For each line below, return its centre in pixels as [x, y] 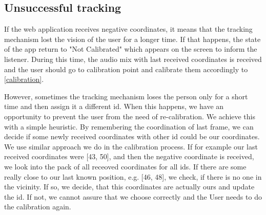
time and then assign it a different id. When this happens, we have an [114, 106]
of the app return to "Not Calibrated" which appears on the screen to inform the [131, 49]
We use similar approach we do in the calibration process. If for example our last [131, 146]
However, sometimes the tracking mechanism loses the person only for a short [126, 96]
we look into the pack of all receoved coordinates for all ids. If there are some [125, 166]
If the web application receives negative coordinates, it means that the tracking [128, 29]
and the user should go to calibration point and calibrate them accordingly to [126, 69]
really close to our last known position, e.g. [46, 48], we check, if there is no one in [133, 176]
